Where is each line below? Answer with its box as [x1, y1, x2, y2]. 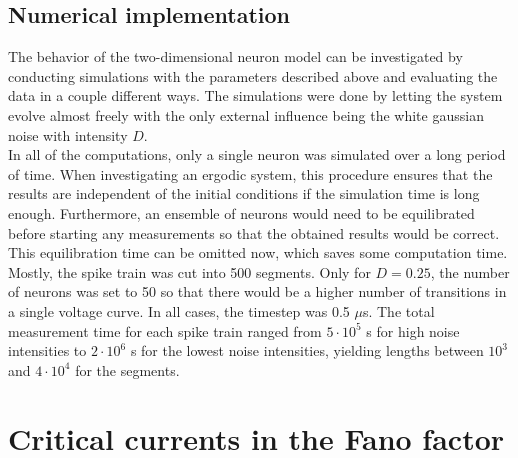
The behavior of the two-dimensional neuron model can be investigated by [8, 46, 463, 67]
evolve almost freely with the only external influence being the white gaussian [8, 104, 484, 125]
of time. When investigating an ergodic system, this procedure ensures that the [8, 163, 493, 184]
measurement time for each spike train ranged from [8, 320, 322, 341]
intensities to [8, 340, 87, 361]
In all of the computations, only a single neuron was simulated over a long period [8, 144, 506, 165]
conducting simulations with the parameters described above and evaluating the [8, 65, 498, 86]
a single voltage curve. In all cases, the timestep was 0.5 [8, 300, 350, 321]
